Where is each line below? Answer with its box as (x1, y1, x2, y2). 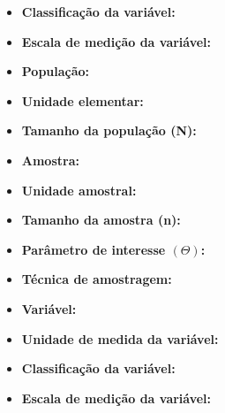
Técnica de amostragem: (21, 270, 172, 288)
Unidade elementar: (21, 91, 144, 110)
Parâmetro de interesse (21, 240, 166, 258)
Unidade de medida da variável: (21, 329, 219, 348)
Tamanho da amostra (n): (21, 210, 181, 229)
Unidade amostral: (21, 180, 137, 199)
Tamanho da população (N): (21, 121, 197, 140)
